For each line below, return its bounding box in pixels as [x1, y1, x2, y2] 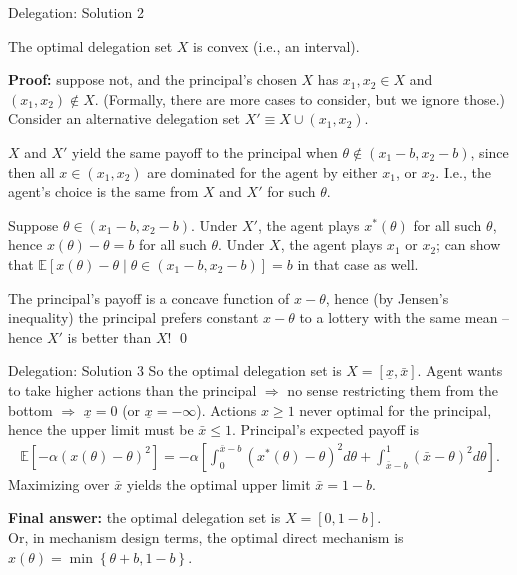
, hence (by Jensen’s [325, 287, 449, 308]
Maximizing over [8, 473, 110, 494]
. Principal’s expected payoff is [231, 419, 420, 440]
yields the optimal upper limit [126, 473, 311, 494]
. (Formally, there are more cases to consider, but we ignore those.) [94, 88, 505, 109]
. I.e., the [435, 161, 491, 182]
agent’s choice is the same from [8, 181, 199, 202]
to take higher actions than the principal [8, 379, 257, 400]
